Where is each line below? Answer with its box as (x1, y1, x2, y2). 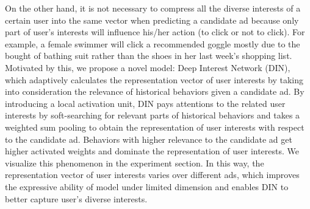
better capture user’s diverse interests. (5, 192, 148, 205)
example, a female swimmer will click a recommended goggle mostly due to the (5, 37, 300, 50)
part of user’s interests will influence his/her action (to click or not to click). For (5, 26, 305, 38)
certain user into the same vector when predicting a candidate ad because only (5, 13, 299, 26)
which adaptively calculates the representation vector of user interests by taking (5, 73, 304, 86)
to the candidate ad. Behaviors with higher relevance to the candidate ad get (5, 132, 292, 145)
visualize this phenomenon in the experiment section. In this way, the (5, 156, 264, 169)
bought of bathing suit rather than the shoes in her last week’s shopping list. (5, 49, 292, 62)
